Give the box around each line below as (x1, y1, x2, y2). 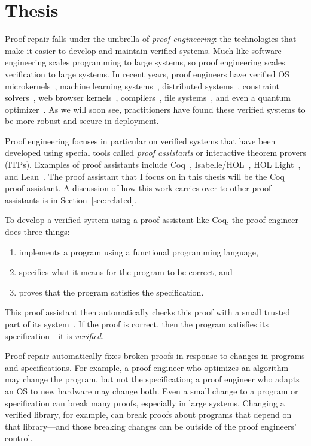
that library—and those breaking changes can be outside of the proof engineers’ (5, 420, 297, 432)
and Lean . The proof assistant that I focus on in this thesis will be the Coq (5, 170, 285, 182)
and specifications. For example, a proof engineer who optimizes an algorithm (5, 361, 289, 373)
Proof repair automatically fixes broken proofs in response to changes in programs (5, 349, 305, 362)
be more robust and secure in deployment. (5, 114, 159, 127)
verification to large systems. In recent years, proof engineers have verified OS (5, 67, 289, 80)
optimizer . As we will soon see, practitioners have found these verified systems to (5, 103, 306, 115)
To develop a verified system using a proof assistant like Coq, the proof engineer (5, 213, 298, 226)
